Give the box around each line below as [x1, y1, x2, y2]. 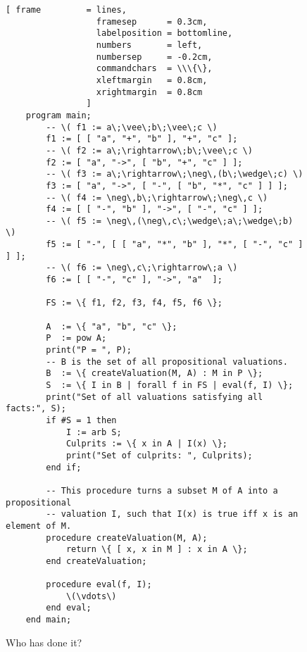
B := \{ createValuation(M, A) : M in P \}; [46, 368, 263, 379]
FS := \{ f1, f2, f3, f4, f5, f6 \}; [46, 298, 223, 308]
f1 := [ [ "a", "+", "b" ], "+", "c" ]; [46, 134, 238, 144]
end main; [25, 615, 72, 625]
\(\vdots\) [65, 591, 117, 601]
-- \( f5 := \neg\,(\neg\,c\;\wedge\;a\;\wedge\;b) [46, 215, 294, 226]
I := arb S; [65, 427, 122, 437]
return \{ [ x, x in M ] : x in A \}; [65, 544, 248, 555]
